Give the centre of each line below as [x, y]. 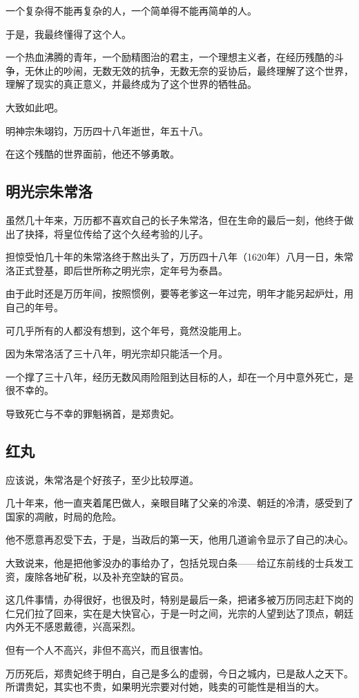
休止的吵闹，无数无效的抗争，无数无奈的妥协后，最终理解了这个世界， [194, 70]
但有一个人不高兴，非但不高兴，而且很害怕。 [107, 650]
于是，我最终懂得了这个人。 [68, 34]
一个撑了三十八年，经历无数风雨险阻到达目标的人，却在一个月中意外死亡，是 [179, 376]
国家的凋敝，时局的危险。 [64, 516]
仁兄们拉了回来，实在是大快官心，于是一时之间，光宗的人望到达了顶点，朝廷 [179, 613]
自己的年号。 [35, 306]
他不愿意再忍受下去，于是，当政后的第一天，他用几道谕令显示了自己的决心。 [179, 539]
